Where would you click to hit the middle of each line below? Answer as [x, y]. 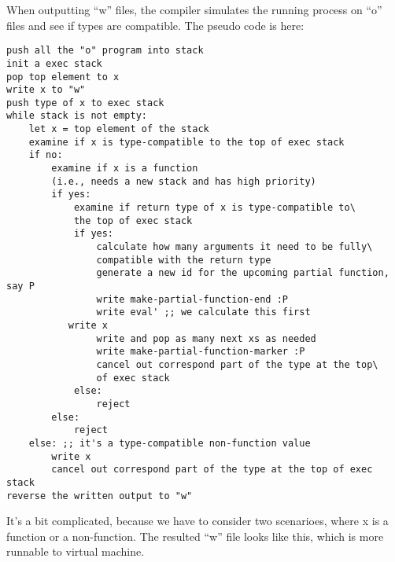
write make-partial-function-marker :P [201, 352]
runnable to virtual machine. [76, 551]
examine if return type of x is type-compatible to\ [214, 208]
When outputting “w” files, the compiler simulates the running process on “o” [194, 9]
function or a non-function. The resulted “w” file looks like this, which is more [195, 536]
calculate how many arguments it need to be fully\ [234, 247]
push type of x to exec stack [85, 103]
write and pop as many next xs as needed [206, 338]
